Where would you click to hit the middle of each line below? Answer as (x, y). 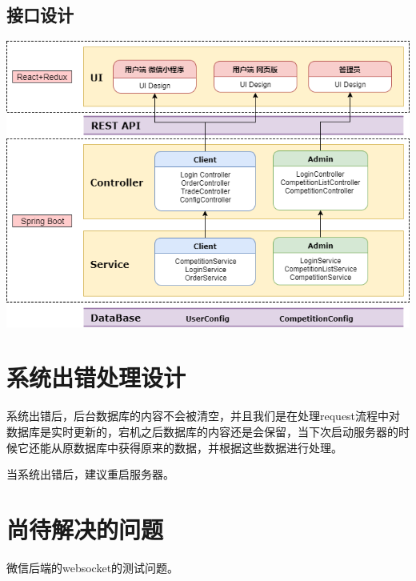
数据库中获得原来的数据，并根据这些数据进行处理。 (208, 447)
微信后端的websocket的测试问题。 (93, 567)
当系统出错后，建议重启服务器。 (90, 474)
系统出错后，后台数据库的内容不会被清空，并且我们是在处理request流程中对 (204, 416)
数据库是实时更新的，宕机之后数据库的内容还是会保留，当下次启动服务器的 (202, 431)
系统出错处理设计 (96, 377)
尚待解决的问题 (85, 529)
